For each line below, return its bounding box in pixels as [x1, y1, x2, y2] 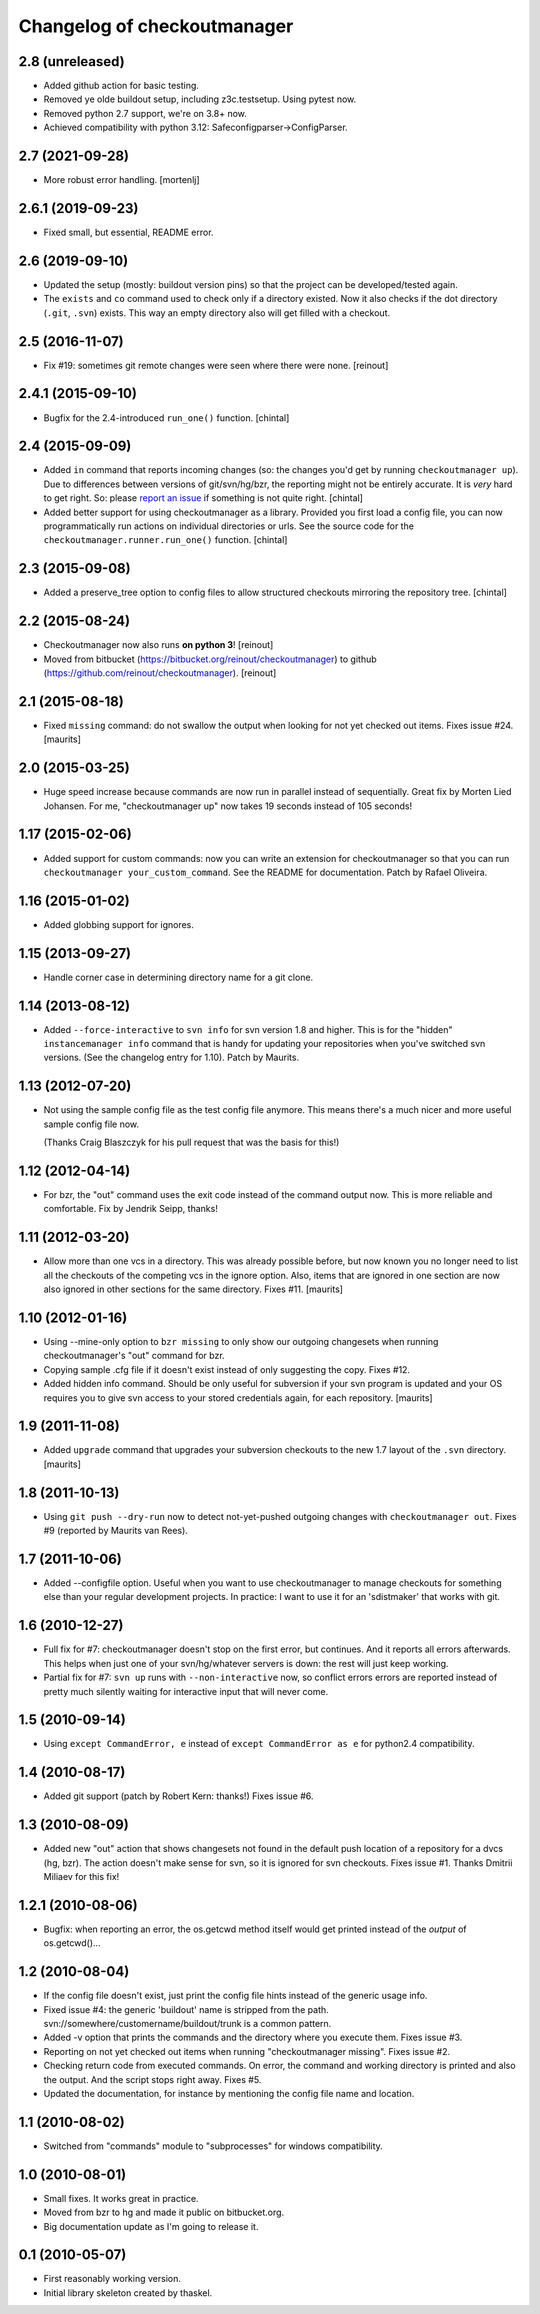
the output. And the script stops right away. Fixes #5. [43, 2073, 262, 2085]
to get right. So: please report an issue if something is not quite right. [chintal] [43, 492, 364, 504]
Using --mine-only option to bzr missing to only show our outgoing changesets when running [43, 1335, 439, 1347]
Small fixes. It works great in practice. [43, 2192, 199, 2204]
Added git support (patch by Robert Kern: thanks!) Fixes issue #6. [43, 1790, 314, 1802]
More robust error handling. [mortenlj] [43, 174, 200, 186]
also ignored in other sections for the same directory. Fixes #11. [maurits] [43, 1283, 344, 1295]
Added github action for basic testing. [43, 80, 200, 92]
